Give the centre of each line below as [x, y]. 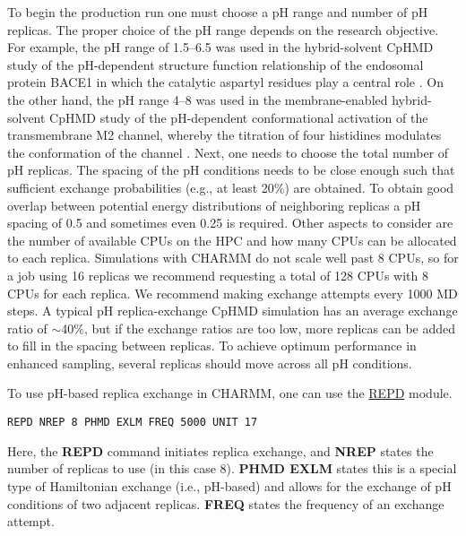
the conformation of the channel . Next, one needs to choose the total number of [228, 152]
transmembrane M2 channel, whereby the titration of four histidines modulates [224, 135]
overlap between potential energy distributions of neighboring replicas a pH [214, 205]
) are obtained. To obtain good [369, 187]
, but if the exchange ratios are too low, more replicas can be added [269, 328]
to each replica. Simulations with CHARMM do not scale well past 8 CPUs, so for [233, 258]
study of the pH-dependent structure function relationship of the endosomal [216, 64]
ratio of [27, 328]
